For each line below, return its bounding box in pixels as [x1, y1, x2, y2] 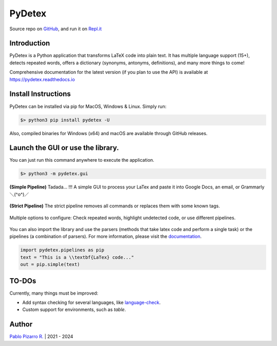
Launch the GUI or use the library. [9, 144, 119, 152]
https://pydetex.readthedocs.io [9, 76, 75, 82]
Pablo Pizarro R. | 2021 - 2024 [9, 334, 74, 340]
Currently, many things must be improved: [9, 290, 98, 296]
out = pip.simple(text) [20, 262, 81, 267]
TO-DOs [9, 276, 36, 285]
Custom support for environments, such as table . [22, 306, 126, 313]
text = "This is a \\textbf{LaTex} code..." [20, 254, 134, 260]
